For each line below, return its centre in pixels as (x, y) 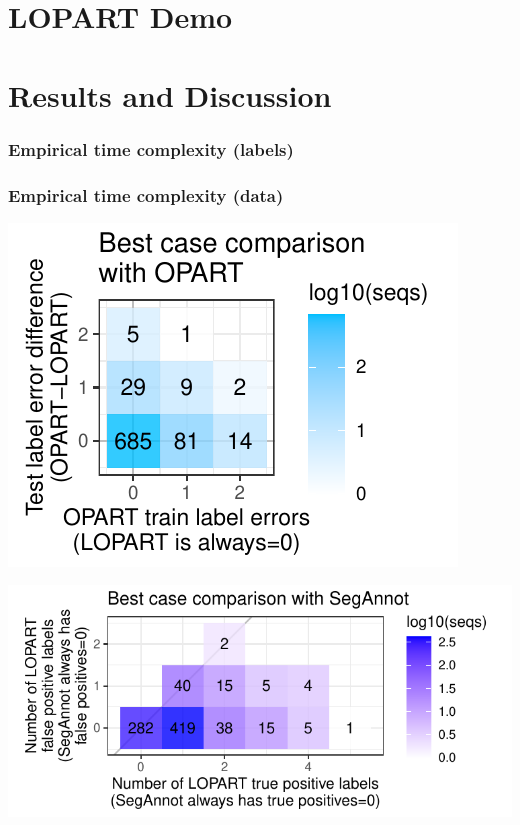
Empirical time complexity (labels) (151, 148)
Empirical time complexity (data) (146, 194)
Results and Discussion (170, 94)
